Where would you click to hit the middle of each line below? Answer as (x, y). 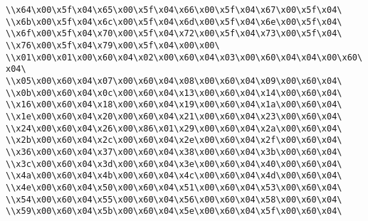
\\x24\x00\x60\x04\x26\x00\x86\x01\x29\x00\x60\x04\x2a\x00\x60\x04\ (174, 128)
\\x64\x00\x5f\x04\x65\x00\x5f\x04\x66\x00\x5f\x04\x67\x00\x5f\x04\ (174, 10)
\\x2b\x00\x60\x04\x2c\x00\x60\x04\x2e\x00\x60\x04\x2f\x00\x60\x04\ (174, 140)
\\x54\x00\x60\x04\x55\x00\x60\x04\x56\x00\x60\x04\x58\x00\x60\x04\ (174, 199)
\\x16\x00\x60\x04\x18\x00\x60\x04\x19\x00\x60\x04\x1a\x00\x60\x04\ (174, 105)
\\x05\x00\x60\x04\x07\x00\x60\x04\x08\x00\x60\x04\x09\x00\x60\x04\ (174, 81)
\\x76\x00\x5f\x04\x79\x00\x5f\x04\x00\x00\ (113, 45)
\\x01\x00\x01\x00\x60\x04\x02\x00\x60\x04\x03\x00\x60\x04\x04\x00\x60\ (184, 57)
